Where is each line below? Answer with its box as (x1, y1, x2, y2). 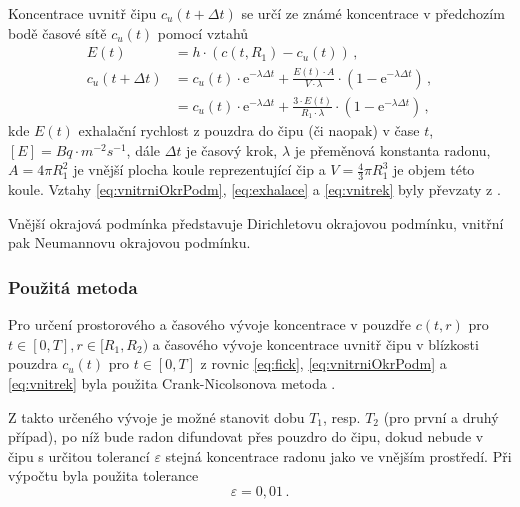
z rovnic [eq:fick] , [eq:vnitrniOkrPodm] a (200, 353, 447, 374)
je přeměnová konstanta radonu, (294, 139, 491, 160)
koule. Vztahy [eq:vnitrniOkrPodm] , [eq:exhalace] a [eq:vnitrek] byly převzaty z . (8, 179, 501, 200)
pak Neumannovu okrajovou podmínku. (8, 232, 251, 253)
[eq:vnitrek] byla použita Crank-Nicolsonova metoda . (8, 372, 336, 393)
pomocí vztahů (157, 22, 249, 43)
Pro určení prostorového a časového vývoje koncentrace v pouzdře (8, 314, 412, 335)
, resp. (323, 406, 361, 427)
